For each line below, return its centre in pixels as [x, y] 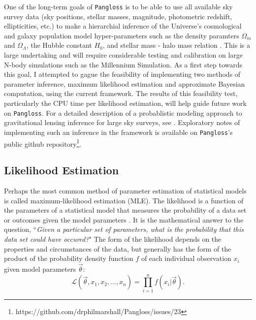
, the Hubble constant [59, 45]
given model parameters [40, 269]
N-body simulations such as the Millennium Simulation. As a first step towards [123, 64]
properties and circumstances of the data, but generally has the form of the [118, 248]
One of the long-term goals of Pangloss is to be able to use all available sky [118, 6]
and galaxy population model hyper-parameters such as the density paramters [122, 35]
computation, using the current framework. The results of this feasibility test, [121, 93]
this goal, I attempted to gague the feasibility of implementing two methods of [122, 74]
